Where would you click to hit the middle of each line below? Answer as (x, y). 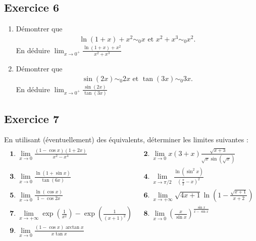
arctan (72, 228)
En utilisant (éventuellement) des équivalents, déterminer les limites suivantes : (126, 139)
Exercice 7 (32, 118)
